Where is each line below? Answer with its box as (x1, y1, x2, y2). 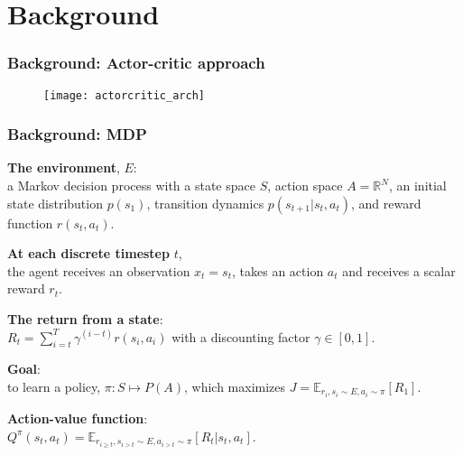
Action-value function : (7, 409, 148, 428)
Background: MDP (7, 123, 147, 145)
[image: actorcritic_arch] (43, 88, 205, 102)
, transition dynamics (146, 193, 264, 212)
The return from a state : (7, 310, 163, 329)
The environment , (7, 158, 120, 177)
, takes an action (232, 261, 324, 280)
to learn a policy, (7, 377, 101, 396)
